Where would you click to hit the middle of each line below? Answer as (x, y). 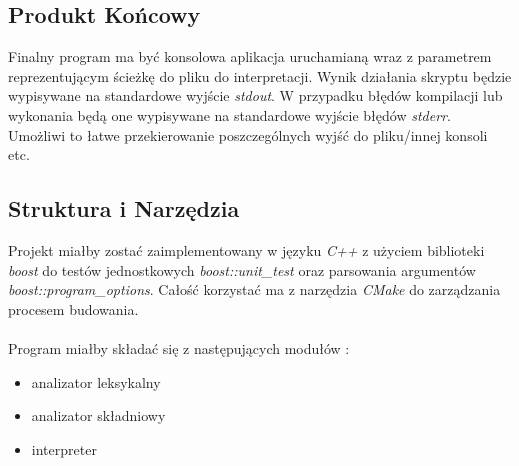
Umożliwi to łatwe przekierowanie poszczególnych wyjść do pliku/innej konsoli (248, 134)
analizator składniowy (98, 415)
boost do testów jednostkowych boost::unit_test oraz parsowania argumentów (242, 269)
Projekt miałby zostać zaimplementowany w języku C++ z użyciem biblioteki (246, 249)
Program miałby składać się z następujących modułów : (179, 347)
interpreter (64, 448)
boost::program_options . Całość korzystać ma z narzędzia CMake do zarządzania (254, 289)
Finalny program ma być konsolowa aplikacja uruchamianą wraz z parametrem (250, 56)
